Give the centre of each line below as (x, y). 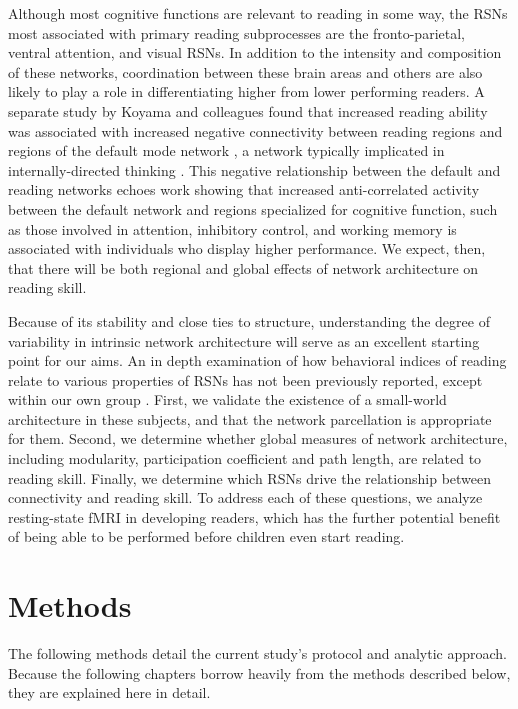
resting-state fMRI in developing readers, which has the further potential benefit (254, 516)
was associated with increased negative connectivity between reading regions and (255, 130)
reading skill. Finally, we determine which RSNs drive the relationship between (250, 477)
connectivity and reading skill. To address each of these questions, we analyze (245, 497)
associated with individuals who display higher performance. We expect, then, (247, 248)
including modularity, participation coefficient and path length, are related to (245, 458)
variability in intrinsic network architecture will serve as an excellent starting (244, 340)
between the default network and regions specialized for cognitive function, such (253, 208)
